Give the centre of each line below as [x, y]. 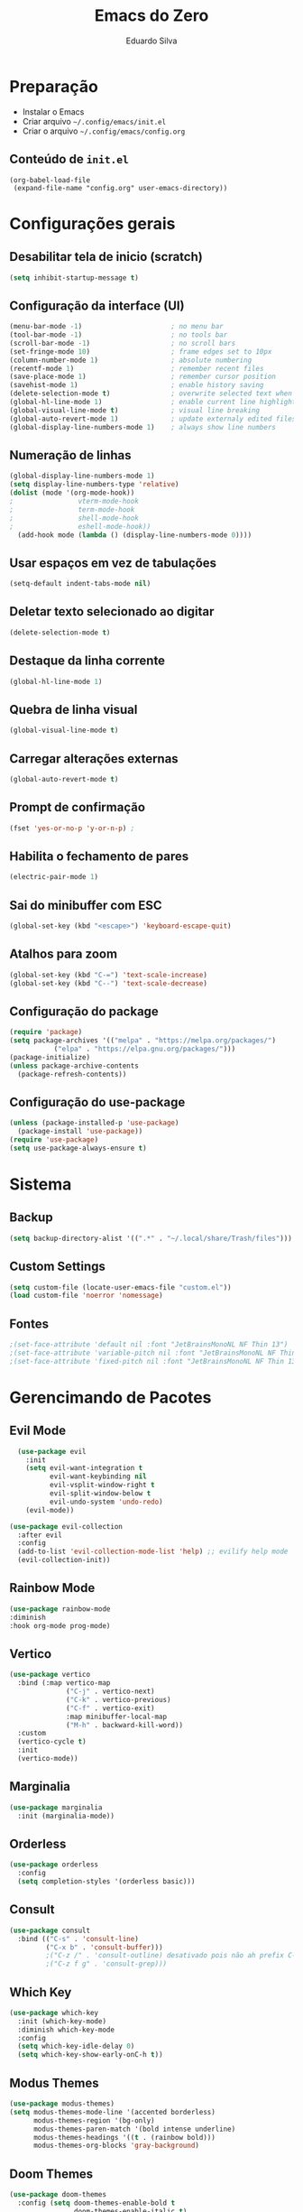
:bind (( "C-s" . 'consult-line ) [78, 1939]
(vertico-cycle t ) [52, 1742]
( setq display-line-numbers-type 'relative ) [94, 485]
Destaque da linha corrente [87, 661]
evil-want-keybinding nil [98, 1476]
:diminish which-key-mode [66, 2030]
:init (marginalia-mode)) [66, 1816]
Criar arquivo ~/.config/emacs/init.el [94, 121]
